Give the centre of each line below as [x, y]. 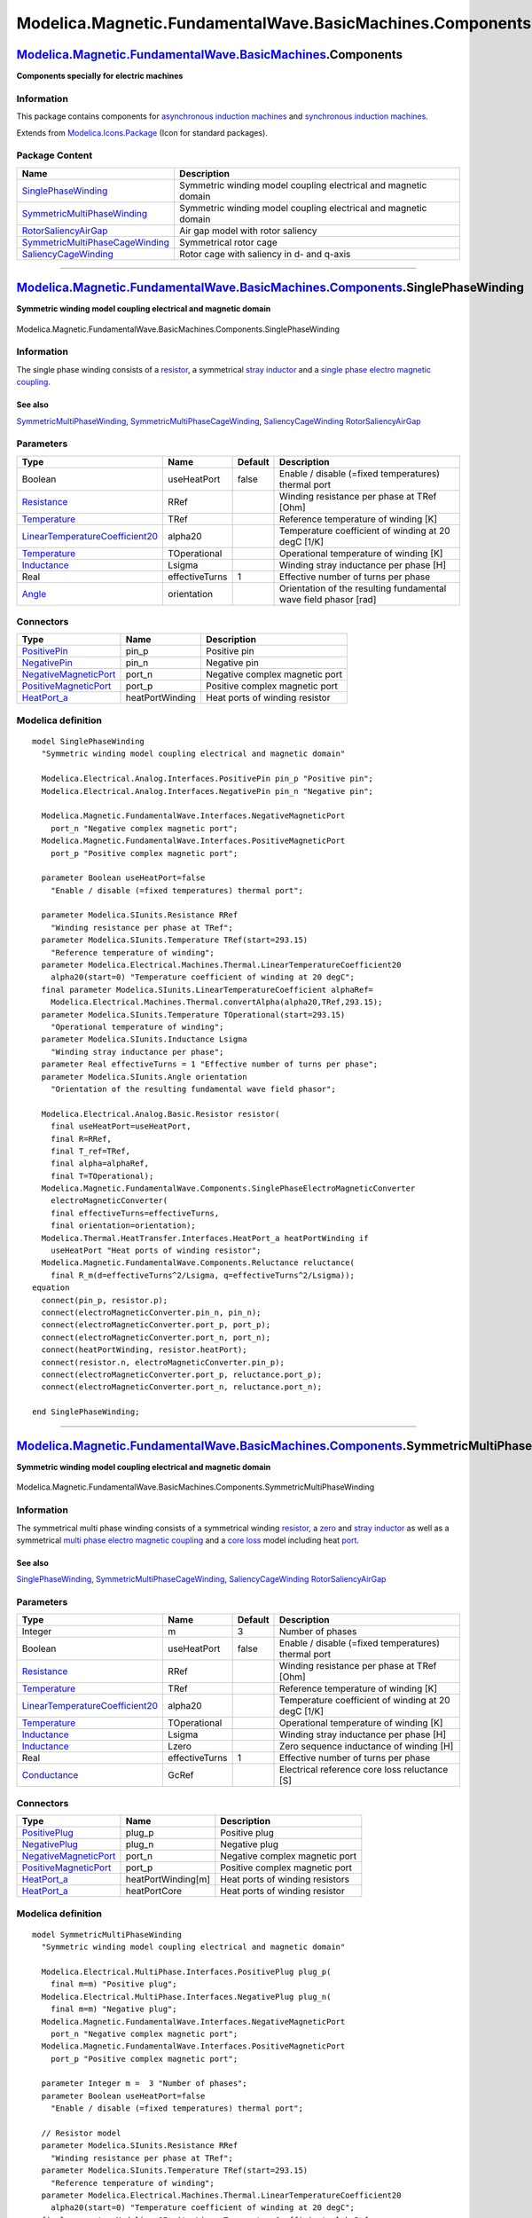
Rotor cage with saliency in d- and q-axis [265, 254]
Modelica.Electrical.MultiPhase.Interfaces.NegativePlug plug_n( [186, 1997]
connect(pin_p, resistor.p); [105, 1300]
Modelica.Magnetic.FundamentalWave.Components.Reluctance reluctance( [198, 1263]
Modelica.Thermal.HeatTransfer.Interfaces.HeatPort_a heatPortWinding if [205, 1238]
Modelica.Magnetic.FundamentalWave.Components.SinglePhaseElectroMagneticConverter [228, 1188]
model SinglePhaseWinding [89, 742]
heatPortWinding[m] [168, 1879]
